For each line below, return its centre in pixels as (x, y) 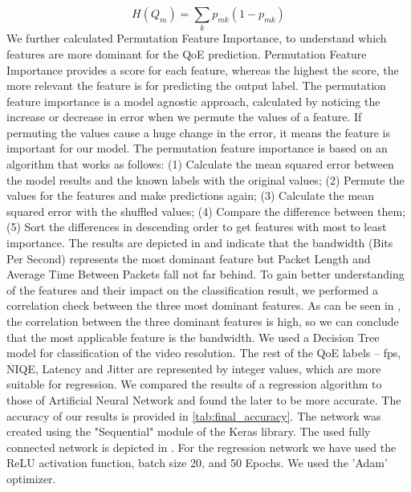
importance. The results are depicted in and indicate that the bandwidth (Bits (200, 243)
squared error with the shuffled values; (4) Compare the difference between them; (206, 211)
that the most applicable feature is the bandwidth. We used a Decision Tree (193, 337)
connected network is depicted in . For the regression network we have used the (201, 447)
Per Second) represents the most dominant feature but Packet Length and (189, 258)
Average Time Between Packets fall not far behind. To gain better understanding (205, 274)
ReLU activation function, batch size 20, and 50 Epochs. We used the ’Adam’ (197, 463)
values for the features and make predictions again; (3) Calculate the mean (191, 195)
